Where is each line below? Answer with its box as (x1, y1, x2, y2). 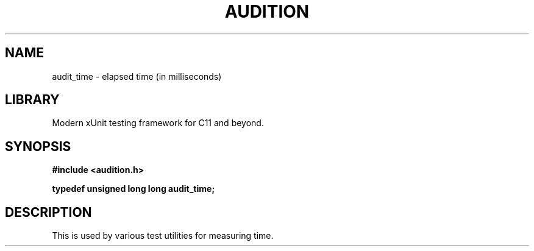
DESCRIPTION (5, 204, 92, 220)
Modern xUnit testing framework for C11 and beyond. (52, 118, 264, 129)
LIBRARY (5, 92, 60, 108)
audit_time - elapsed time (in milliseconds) (52, 71, 222, 82)
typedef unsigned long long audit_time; (52, 183, 215, 194)
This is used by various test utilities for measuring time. (52, 230, 274, 241)
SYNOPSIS (5, 138, 71, 154)
